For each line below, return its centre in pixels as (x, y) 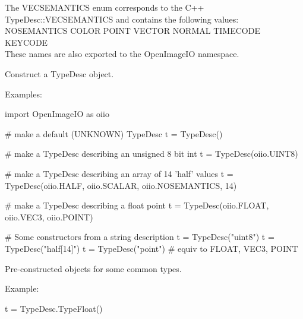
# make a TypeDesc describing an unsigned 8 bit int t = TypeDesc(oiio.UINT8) (151, 154)
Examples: (23, 94)
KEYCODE (26, 42)
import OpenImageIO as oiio (57, 114)
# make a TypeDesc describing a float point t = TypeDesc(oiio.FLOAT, (137, 205)
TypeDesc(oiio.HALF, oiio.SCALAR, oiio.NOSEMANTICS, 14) (121, 185)
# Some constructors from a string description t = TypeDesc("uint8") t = (140, 237)
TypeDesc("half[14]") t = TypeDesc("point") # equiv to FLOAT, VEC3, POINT (151, 248)
